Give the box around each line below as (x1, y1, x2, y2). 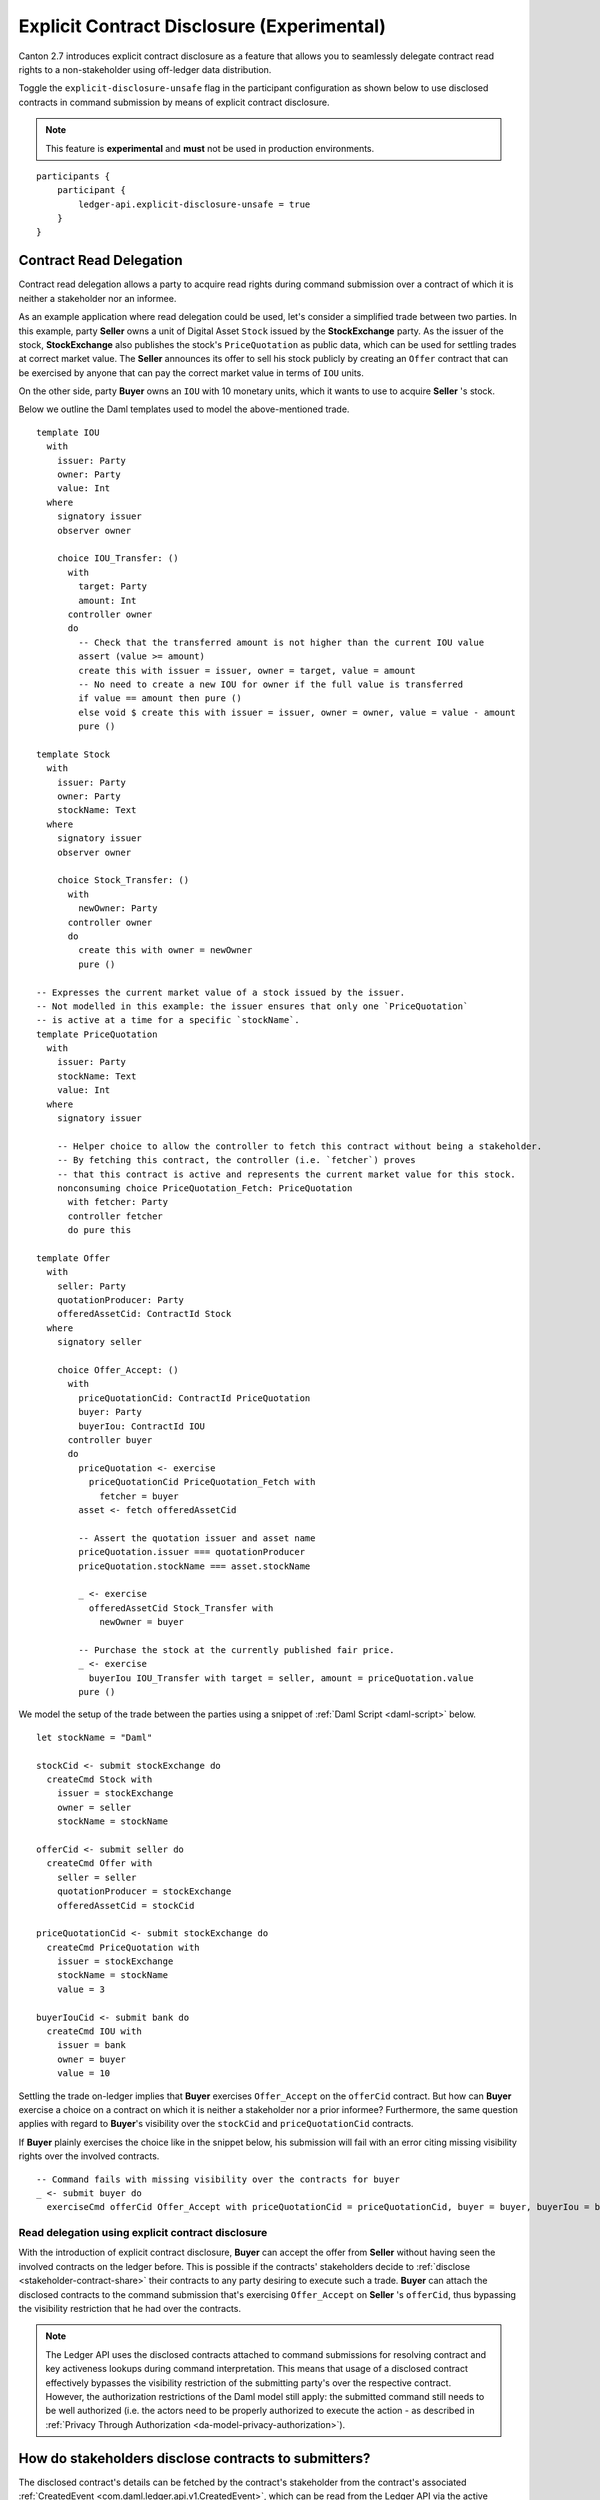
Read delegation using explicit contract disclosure (18, 2226, 268, 2240)
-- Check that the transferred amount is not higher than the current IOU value (78, 636, 485, 648)
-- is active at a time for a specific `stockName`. (36, 1015, 300, 1026)
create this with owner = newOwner (78, 945, 253, 956)
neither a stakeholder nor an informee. (18, 292, 177, 304)
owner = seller (56, 1801, 132, 1813)
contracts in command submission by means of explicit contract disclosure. (18, 96, 330, 108)
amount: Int (78, 595, 137, 606)
